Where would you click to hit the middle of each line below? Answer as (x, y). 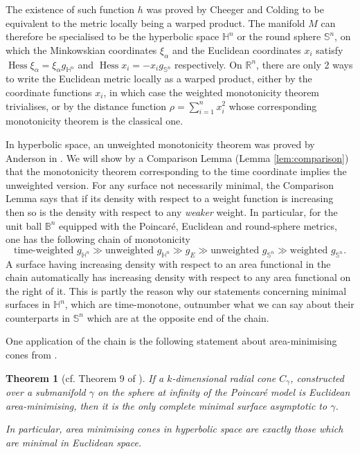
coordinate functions (49, 92)
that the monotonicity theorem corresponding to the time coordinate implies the (176, 171)
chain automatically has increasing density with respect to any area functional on (178, 277)
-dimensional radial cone (224, 378)
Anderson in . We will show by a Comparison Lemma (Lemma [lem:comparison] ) (177, 157)
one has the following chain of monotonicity (98, 239)
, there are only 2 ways (305, 64)
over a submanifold (46, 392)
